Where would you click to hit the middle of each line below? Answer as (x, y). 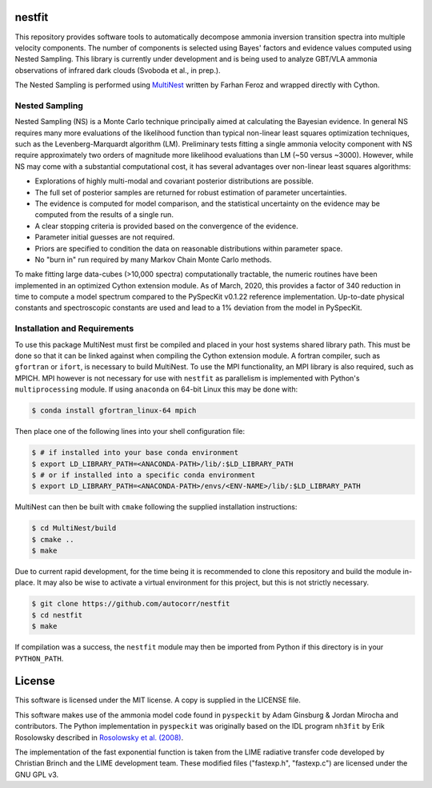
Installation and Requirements (74, 328)
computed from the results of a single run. (104, 215)
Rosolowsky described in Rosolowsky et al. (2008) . (99, 738)
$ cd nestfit (57, 615)
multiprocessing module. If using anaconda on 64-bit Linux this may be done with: (156, 389)
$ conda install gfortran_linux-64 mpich (114, 411)
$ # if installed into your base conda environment (135, 453)
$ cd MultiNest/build (74, 528)
